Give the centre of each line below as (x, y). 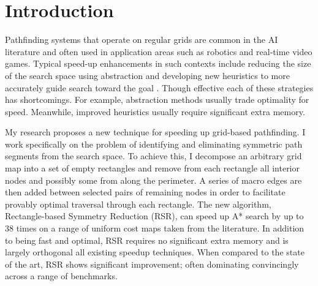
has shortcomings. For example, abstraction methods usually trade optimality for (157, 100)
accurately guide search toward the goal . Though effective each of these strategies (159, 87)
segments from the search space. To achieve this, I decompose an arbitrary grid (153, 156)
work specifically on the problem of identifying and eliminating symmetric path (154, 144)
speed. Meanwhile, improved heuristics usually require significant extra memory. (155, 111)
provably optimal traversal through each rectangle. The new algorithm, (138, 204)
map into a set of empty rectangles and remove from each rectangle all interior (152, 168)
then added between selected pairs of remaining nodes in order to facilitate (145, 192)
